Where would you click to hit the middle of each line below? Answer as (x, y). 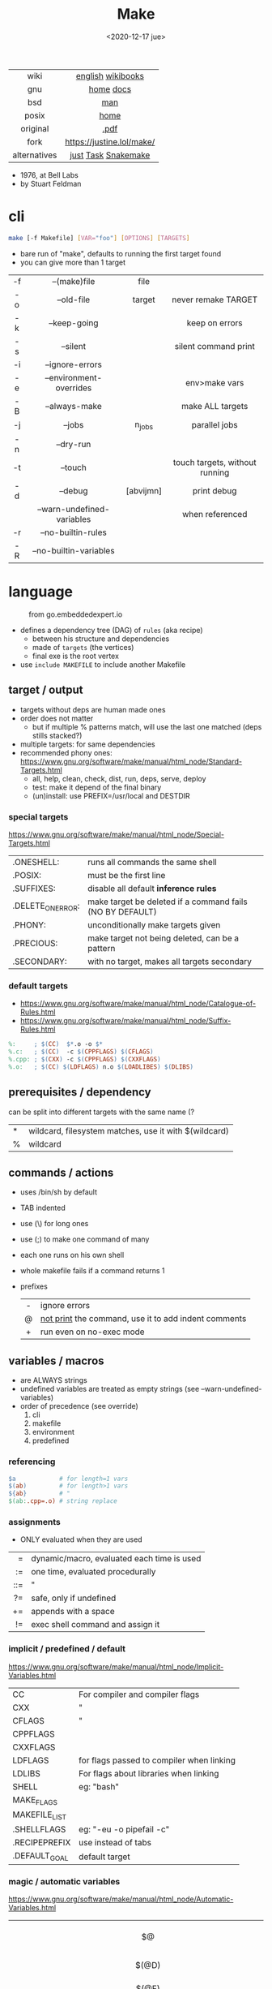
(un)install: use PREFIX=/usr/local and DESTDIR (111, 795)
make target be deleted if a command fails (168, 902)
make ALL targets (215, 406)
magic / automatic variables (64, 1882)
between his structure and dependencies (101, 639)
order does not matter (57, 718)
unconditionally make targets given (154, 924)
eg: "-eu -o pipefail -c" (124, 1829)
